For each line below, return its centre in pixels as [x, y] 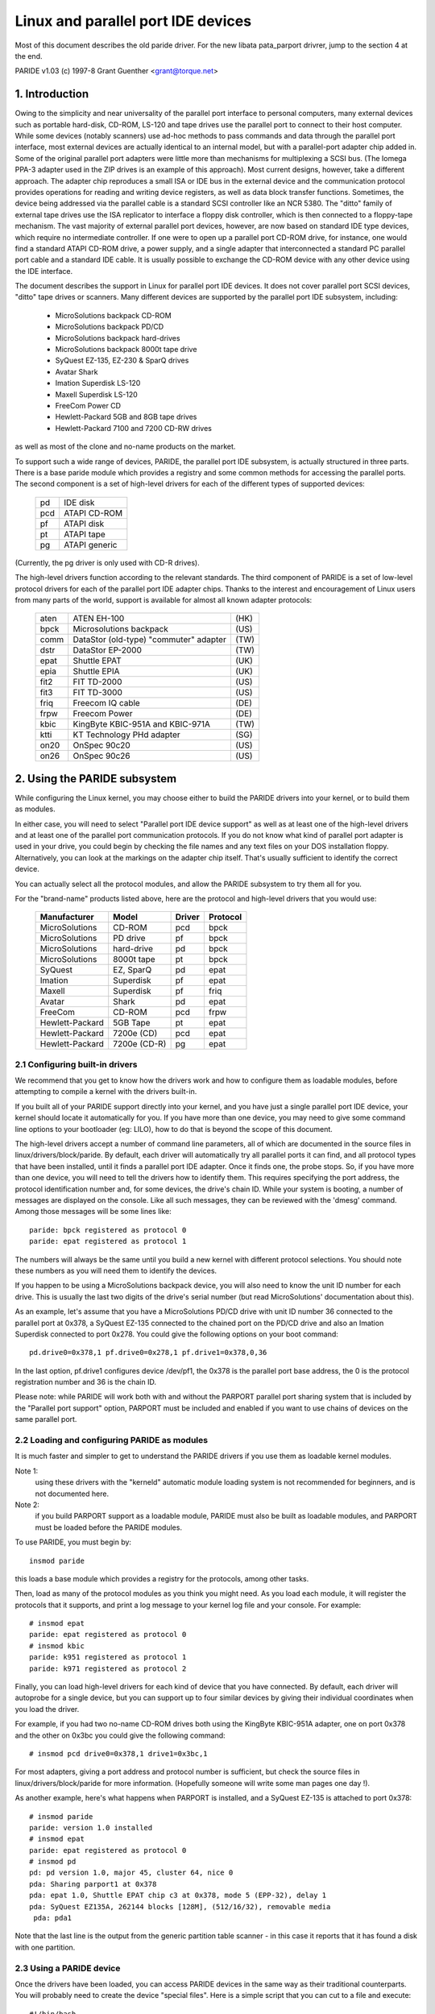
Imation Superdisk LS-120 [98, 383]
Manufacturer [67, 917]
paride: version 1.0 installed [91, 1828]
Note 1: [27, 1471]
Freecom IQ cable [106, 703]
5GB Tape [132, 1023]
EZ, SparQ [133, 970]
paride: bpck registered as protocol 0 [108, 1230]
